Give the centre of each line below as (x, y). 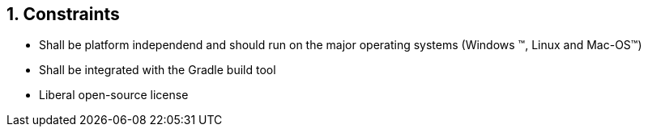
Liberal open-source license (114, 95)
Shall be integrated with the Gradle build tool (158, 70)
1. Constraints (63, 14)
